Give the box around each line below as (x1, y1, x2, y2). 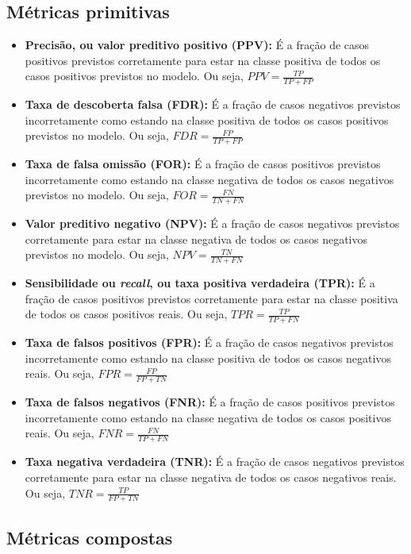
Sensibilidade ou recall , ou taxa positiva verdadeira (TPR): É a (25, 275, 375, 291)
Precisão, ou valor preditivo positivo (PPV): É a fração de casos (25, 37, 370, 53)
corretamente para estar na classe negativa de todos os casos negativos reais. (25, 468, 397, 485)
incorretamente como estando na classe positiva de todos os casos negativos (25, 349, 391, 366)
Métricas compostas (6, 525, 173, 549)
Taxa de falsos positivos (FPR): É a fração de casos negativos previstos (25, 334, 394, 351)
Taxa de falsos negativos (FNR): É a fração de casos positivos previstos (25, 394, 395, 410)
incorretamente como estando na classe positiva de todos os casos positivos (25, 111, 389, 128)
